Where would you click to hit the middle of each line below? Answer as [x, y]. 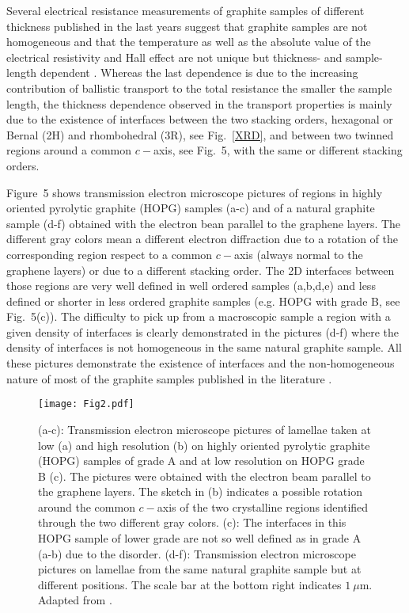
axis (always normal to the [298, 254]
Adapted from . [75, 600]
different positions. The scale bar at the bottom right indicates [190, 584]
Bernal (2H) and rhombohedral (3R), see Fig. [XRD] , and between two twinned [200, 134]
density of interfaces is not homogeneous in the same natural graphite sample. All [204, 347]
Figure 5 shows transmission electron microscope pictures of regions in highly [195, 192]
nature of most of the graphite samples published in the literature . [169, 378]
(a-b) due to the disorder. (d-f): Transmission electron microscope [197, 553]
